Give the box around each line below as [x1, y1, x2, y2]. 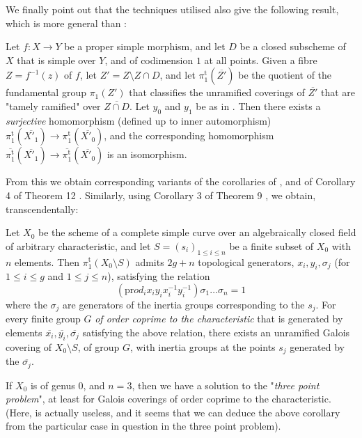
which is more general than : [6, 15, 127, 30]
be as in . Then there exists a [196, 98, 321, 113]
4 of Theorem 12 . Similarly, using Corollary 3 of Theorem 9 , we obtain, [6, 187, 316, 202]
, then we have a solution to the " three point [132, 377, 320, 392]
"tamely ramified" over [6, 98, 101, 113]
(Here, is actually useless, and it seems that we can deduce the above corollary [6, 405, 340, 419]
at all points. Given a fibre [204, 52, 317, 67]
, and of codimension [104, 52, 194, 67]
